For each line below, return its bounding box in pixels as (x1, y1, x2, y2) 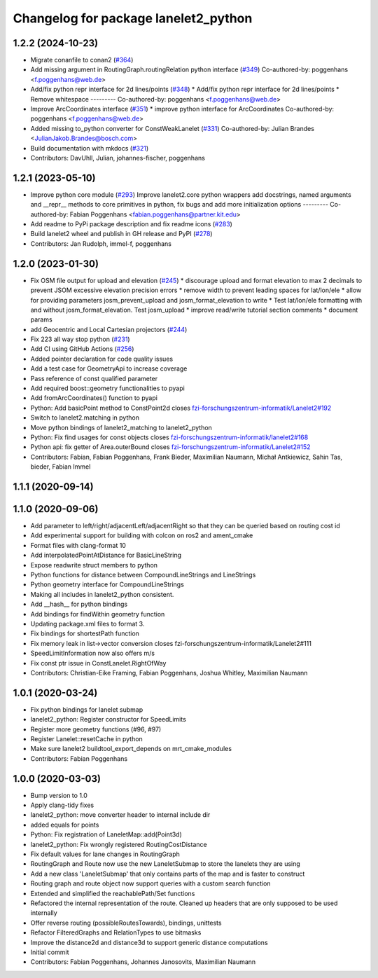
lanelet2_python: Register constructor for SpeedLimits (30, 715, 187, 724)
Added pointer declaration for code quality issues (30, 354, 174, 363)
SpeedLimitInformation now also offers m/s (30, 649, 155, 658)
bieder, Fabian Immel (30, 462, 91, 471)
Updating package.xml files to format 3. (30, 619, 145, 628)
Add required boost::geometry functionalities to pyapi (30, 384, 185, 392)
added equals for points (30, 820, 99, 829)
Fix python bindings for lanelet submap (30, 705, 143, 714)
